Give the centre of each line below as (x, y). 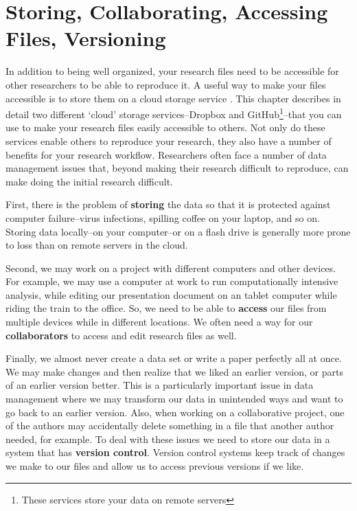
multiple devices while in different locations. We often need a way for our (159, 322)
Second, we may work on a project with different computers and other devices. (171, 268)
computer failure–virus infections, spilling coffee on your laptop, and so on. (163, 217)
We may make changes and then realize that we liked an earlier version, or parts (174, 371)
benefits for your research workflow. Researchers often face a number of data (166, 154)
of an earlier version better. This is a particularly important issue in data (160, 385)
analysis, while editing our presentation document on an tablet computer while (171, 294)
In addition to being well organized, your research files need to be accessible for (172, 71)
